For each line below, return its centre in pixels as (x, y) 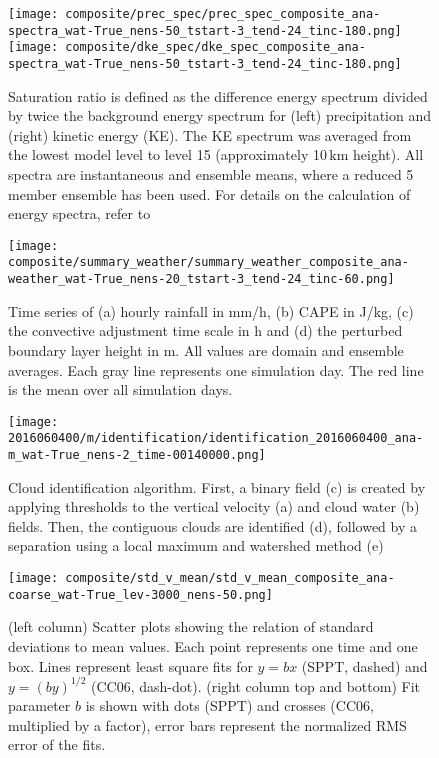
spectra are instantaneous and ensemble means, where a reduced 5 (211, 174)
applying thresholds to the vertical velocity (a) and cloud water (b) (214, 506)
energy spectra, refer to (79, 213)
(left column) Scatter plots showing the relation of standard (191, 626)
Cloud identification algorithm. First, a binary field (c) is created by (217, 486)
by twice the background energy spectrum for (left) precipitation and (220, 115)
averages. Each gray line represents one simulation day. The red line (216, 369)
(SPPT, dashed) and (364, 665)
